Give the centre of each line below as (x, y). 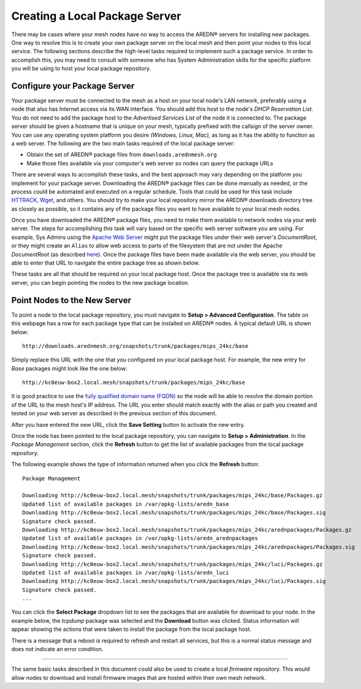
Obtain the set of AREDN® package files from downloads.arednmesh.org (122, 155)
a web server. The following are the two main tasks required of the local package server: (123, 143)
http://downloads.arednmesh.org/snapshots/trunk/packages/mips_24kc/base (135, 346)
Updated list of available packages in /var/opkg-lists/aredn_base (126, 504)
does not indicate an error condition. (57, 649)
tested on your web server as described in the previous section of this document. (114, 413)
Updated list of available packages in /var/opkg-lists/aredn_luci (126, 572)
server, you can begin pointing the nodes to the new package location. (101, 282)
